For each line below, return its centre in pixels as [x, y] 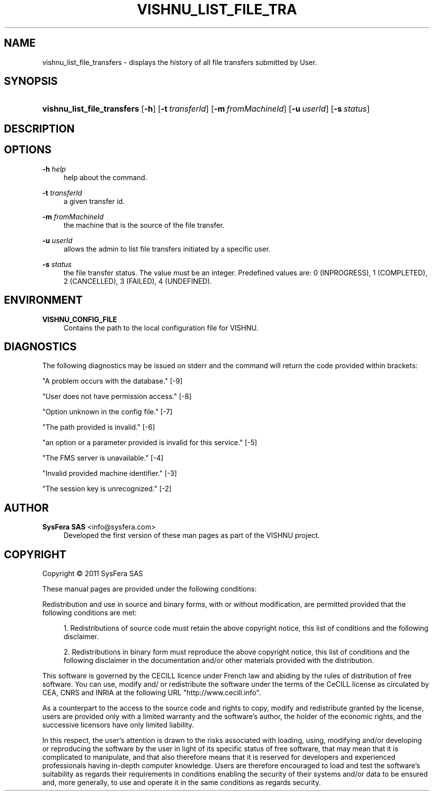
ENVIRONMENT [43, 300]
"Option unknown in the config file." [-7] [108, 412]
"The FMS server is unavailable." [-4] [103, 458]
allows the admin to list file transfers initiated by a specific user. [167, 249]
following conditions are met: [89, 613]
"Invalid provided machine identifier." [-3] [110, 473]
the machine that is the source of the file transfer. [144, 225]
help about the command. [105, 177]
